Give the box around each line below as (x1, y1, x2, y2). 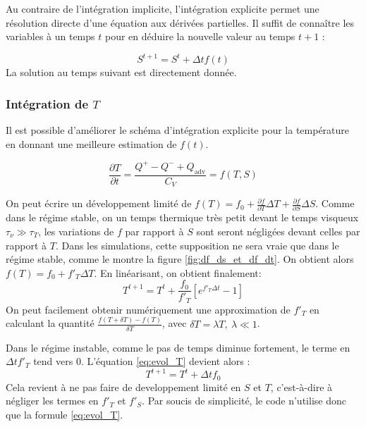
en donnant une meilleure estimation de (6, 136, 177, 151)
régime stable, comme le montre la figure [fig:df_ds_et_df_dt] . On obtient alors (6, 252, 354, 266)
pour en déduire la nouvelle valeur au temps (104, 29, 295, 44)
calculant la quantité (6, 316, 94, 330)
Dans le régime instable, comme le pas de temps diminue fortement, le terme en (6, 340, 350, 354)
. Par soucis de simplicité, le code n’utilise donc (142, 393, 346, 408)
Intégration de (6, 94, 89, 112)
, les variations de (38, 223, 114, 238)
